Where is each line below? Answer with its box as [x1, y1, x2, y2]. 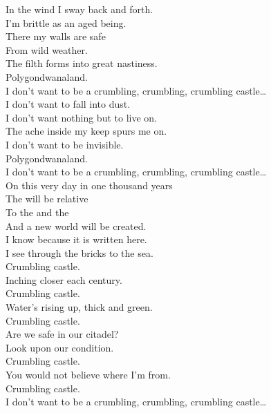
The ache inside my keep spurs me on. [6, 124, 167, 138]
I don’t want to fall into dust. [6, 97, 131, 111]
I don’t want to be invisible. [6, 137, 124, 151]
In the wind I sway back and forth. [6, 2, 153, 16]
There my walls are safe [6, 29, 106, 44]
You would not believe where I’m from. [6, 367, 171, 382]
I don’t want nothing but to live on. [6, 110, 157, 124]
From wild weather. [6, 42, 88, 57]
